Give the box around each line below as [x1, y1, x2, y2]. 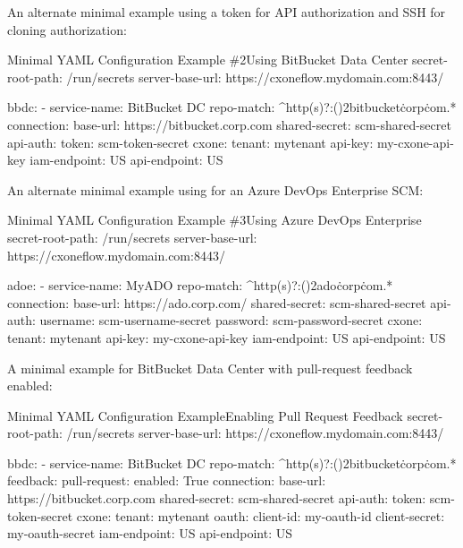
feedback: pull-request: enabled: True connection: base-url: [7, 471, 326, 490]
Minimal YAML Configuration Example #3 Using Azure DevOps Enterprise [7, 210, 422, 229]
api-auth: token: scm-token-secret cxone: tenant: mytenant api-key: [7, 133, 374, 151]
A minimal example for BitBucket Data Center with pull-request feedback [7, 358, 413, 377]
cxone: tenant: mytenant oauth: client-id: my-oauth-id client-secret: [76, 506, 445, 525]
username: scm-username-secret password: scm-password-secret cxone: [39, 311, 423, 330]
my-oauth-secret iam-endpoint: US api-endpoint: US [7, 524, 293, 543]
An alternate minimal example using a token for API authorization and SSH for [7, 3, 446, 21]
